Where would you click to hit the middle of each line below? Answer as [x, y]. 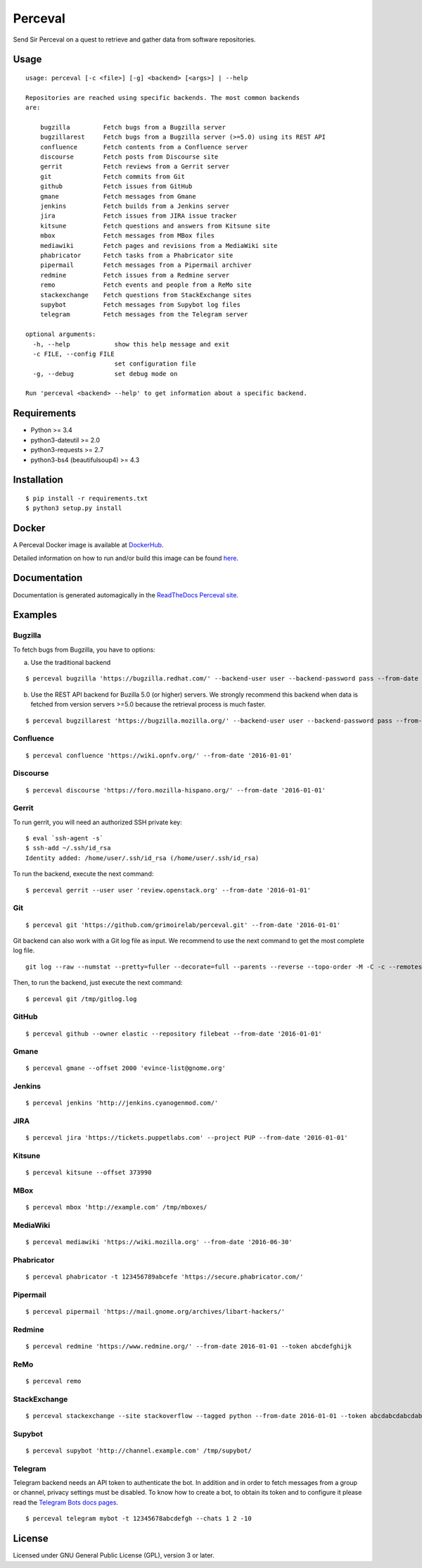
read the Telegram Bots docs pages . [66, 1502]
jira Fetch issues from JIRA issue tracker [138, 216]
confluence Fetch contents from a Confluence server [144, 147]
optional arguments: [61, 334]
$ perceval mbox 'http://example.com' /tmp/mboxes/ [116, 1207]
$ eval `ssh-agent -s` [65, 839]
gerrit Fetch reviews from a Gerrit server [135, 167]
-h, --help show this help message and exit [131, 344]
